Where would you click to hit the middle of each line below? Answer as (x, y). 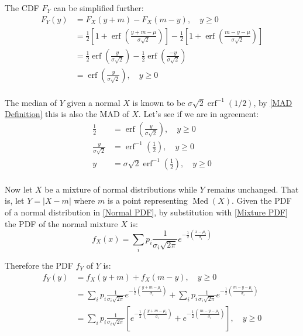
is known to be (159, 102)
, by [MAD (273, 102)
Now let (19, 189)
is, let (15, 200)
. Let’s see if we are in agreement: (199, 114)
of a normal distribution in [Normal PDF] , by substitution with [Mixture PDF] (146, 212)
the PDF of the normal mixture (61, 223)
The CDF (22, 8)
